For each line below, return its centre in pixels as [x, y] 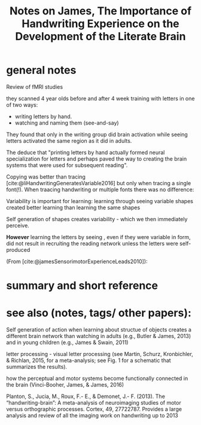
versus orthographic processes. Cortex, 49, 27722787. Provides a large [94, 409]
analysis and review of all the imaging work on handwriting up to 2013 [92, 415]
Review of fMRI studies [35, 87]
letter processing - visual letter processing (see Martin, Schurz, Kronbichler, [100, 354]
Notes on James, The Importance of [100, 11]
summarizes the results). [37, 367]
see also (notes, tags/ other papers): [99, 313]
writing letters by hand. [43, 116]
